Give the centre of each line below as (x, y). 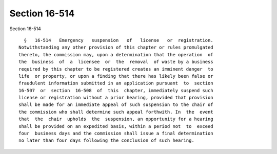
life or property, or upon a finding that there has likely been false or (116, 76)
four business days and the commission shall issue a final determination (116, 134)
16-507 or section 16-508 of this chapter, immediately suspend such (116, 90)
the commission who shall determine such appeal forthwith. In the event (116, 112)
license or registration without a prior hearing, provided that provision (116, 98)
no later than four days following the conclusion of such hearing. (106, 140)
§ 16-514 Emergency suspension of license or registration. (118, 40)
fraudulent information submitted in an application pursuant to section (116, 83)
